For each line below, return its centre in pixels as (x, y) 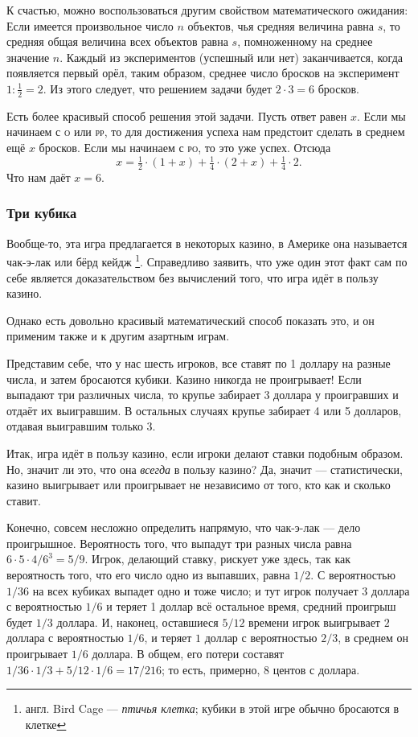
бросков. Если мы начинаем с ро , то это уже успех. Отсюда (185, 147)
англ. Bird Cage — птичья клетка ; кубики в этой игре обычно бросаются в (212, 708)
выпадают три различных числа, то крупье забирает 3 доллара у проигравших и (203, 395)
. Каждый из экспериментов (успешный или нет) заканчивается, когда (231, 57)
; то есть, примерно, (211, 669)
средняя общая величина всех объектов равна (117, 41)
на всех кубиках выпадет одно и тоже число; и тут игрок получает (195, 590)
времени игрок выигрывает (314, 622)
